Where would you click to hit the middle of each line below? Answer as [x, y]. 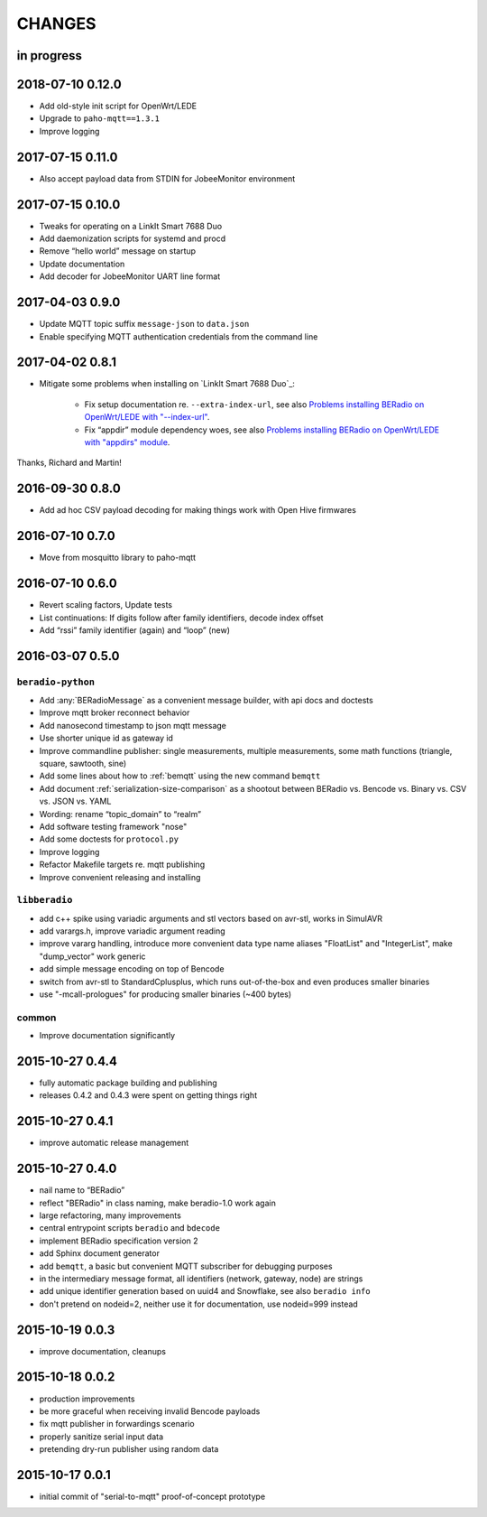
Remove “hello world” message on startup [118, 251]
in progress [50, 56]
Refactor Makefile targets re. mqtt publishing [122, 865]
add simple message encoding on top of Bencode [132, 969]
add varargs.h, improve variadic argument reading [132, 931]
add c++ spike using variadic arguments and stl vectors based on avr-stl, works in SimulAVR [211, 918]
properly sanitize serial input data [101, 1437]
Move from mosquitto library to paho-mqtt [118, 558]
